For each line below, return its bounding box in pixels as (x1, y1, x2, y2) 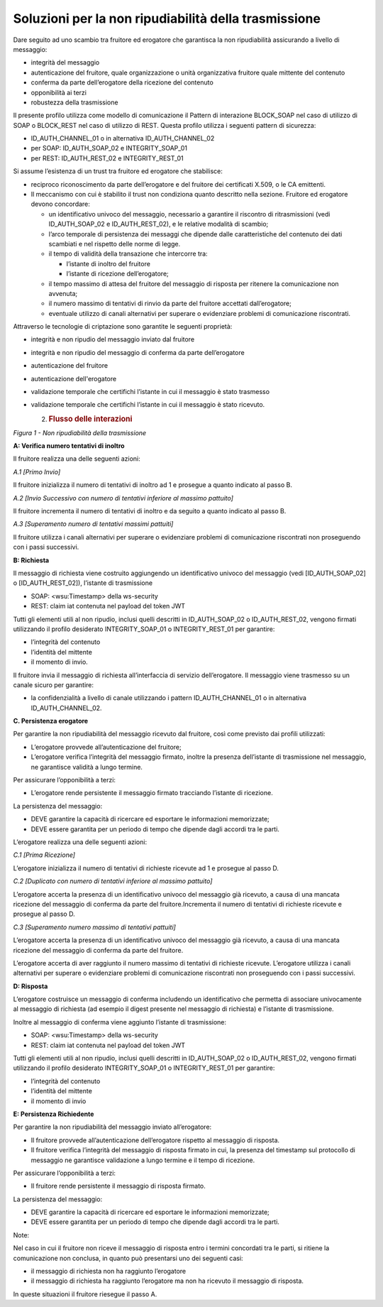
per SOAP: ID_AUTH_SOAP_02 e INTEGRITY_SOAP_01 (30, 144, 188, 153)
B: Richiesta (13, 556, 50, 564)
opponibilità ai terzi (30, 88, 87, 97)
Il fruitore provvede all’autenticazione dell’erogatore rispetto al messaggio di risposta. (30, 1136, 280, 1144)
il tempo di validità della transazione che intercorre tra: (48, 249, 209, 258)
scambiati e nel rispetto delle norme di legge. (48, 239, 181, 248)
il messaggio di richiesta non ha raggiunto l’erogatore (30, 1267, 187, 1276)
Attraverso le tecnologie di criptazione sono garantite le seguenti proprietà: (13, 322, 233, 331)
